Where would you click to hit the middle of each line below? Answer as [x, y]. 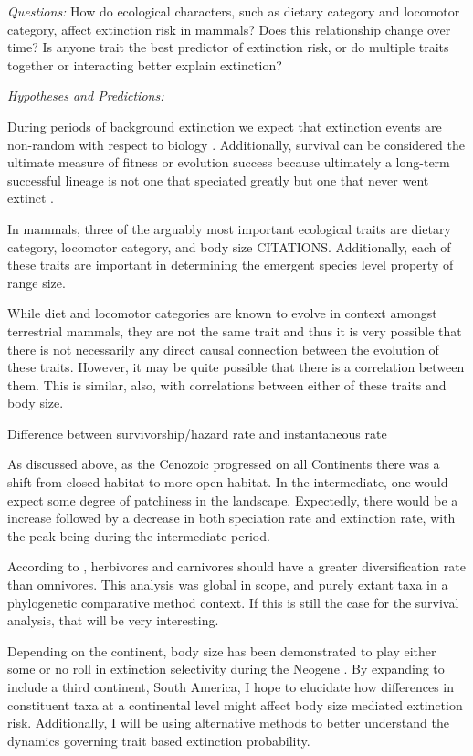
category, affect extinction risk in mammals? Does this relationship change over [229, 29]
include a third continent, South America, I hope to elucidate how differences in [231, 687]
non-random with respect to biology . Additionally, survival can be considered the [236, 144]
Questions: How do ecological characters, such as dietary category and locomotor [234, 11]
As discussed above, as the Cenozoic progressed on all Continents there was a [224, 464]
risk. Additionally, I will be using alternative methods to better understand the [228, 723]
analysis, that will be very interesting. [113, 620]
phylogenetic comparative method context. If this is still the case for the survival [233, 602]
